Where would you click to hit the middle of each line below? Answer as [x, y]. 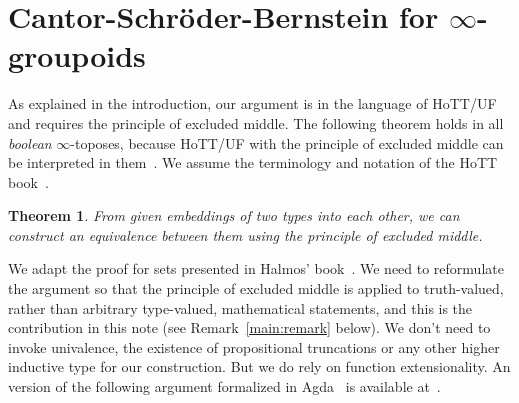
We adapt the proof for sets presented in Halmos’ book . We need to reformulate [256, 268]
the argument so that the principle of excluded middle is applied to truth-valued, [256, 288]
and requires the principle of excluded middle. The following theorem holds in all [256, 122]
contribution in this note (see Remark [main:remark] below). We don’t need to [249, 327]
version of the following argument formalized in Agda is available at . [224, 386]
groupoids [77, 55]
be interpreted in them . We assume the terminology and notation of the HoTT [253, 162]
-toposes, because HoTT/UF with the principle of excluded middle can [287, 142]
